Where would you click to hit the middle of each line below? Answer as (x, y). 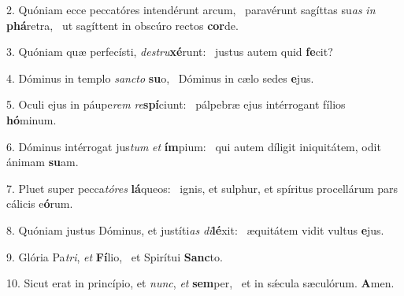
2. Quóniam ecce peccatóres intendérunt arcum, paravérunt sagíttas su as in (191, 9)
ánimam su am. (43, 162)
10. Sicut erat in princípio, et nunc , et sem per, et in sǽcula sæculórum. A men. (200, 283)
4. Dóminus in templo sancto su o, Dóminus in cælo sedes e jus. (160, 78)
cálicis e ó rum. (40, 203)
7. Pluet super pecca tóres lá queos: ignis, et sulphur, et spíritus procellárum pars (202, 188)
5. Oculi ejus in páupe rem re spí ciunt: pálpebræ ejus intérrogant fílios (176, 104)
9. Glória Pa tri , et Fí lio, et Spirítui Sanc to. (115, 256)
